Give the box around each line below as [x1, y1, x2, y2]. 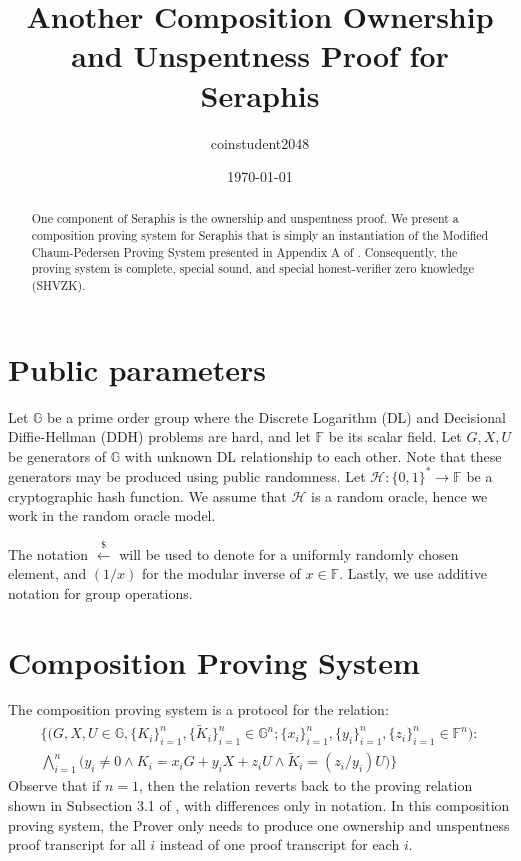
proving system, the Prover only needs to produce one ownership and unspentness [8, 814, 510, 835]
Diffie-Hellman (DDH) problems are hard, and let [8, 426, 311, 447]
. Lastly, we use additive [339, 563, 487, 584]
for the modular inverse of [141, 563, 301, 584]
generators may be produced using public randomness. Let [8, 465, 366, 486]
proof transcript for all [8, 834, 146, 855]
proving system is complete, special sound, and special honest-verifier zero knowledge [31, 260, 474, 277]
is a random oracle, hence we [311, 485, 488, 506]
